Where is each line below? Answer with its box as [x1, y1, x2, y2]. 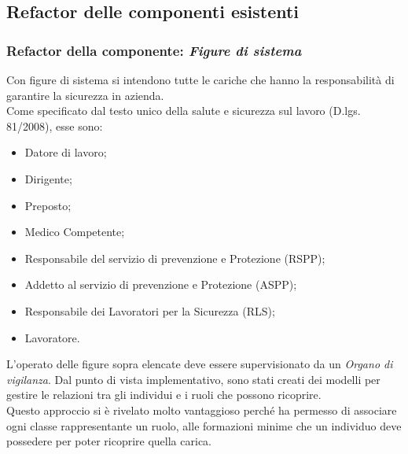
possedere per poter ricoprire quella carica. [6, 433, 211, 449]
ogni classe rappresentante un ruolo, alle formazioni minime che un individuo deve [6, 417, 402, 434]
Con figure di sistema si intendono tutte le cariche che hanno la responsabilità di [6, 72, 395, 87]
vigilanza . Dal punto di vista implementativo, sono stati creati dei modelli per [6, 371, 380, 387]
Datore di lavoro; [24, 144, 107, 161]
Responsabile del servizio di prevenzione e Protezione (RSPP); [24, 249, 325, 266]
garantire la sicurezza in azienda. [6, 87, 164, 103]
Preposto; [24, 197, 72, 213]
